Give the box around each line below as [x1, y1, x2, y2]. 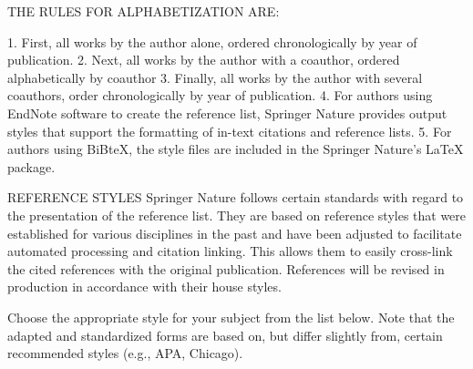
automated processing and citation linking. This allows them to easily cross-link [7, 241, 453, 261]
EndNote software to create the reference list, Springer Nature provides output [7, 103, 447, 122]
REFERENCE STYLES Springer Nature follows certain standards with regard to [7, 188, 464, 207]
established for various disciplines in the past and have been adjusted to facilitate [7, 223, 462, 242]
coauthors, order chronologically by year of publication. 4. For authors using [7, 86, 433, 105]
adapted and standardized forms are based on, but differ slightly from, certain [7, 325, 443, 344]
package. [7, 157, 56, 176]
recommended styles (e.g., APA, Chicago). [7, 343, 243, 363]
